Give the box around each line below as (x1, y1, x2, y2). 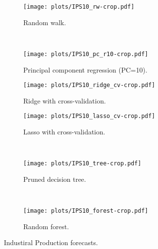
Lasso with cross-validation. (23, 127, 105, 136)
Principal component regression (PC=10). (23, 64, 147, 74)
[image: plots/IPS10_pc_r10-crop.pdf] (23, 50, 148, 58)
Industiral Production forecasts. (4, 237, 98, 248)
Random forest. (23, 221, 69, 231)
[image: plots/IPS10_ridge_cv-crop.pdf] (23, 82, 156, 89)
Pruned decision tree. (23, 174, 86, 184)
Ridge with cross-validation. (23, 95, 106, 105)
